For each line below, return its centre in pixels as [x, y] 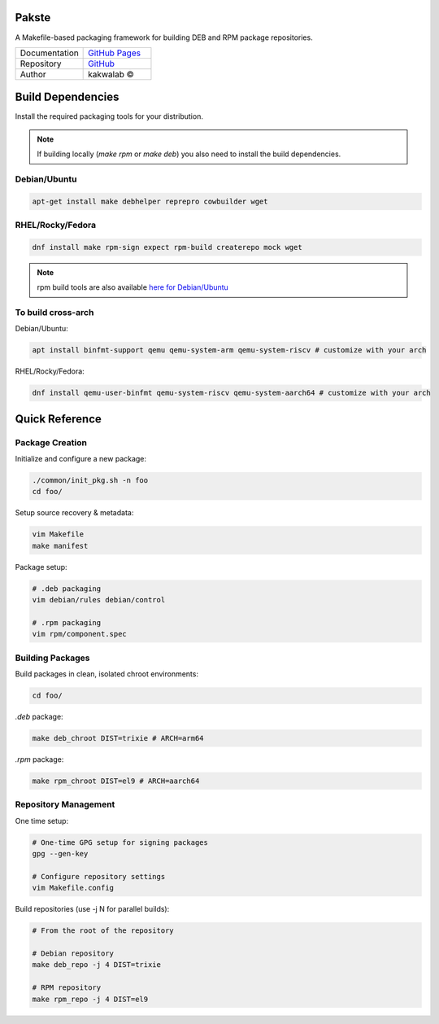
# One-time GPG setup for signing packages [120, 842]
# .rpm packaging [67, 622]
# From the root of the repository [103, 931]
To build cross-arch [54, 313]
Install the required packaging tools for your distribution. [109, 116]
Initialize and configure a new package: [80, 459]
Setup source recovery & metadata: [74, 513]
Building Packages [52, 658]
